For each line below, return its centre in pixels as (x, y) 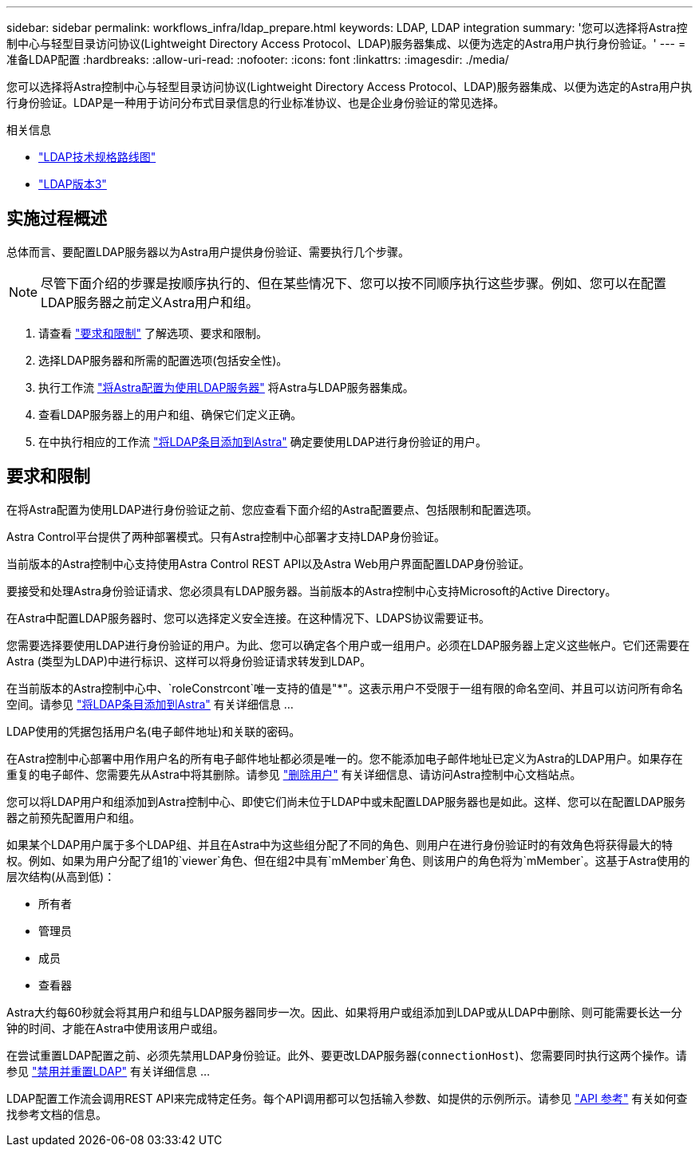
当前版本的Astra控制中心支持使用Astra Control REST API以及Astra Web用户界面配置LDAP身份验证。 (269, 563)
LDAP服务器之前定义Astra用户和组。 (150, 302)
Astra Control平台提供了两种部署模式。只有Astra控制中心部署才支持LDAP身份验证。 (226, 536)
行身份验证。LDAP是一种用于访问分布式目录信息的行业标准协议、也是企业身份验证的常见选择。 (256, 103)
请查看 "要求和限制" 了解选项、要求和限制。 (153, 333)
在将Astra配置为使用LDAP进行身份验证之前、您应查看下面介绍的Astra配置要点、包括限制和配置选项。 (272, 509)
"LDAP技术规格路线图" (97, 157)
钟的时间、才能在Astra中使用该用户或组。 (115, 1028)
